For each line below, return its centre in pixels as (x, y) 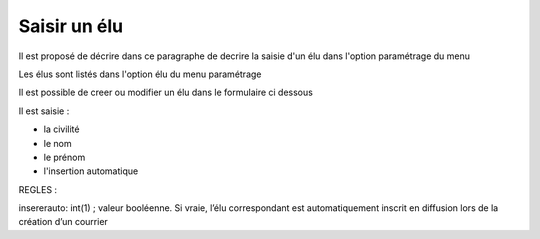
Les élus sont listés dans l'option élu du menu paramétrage (140, 74)
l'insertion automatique (91, 171)
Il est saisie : (44, 111)
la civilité (61, 129)
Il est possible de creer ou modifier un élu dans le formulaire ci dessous (166, 92)
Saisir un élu (71, 26)
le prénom (64, 157)
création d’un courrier (63, 222)
